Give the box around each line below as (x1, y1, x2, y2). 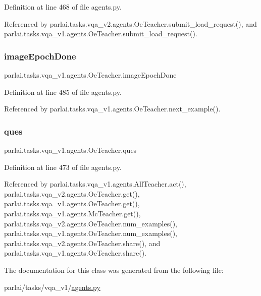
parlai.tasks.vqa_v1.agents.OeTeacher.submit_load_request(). (4, 28, 197, 39)
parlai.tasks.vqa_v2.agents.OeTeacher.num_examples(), (4, 218, 178, 228)
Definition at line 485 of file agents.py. (4, 86, 122, 97)
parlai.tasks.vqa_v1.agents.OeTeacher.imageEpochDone (4, 70, 177, 80)
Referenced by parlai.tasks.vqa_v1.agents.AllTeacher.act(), (4, 179, 186, 189)
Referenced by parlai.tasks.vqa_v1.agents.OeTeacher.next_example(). (4, 103, 221, 114)
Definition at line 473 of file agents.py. (4, 161, 122, 172)
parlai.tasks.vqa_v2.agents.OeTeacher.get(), (4, 188, 140, 199)
